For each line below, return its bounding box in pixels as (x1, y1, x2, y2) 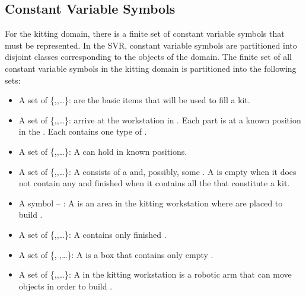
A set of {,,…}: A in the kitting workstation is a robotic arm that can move (18, 268, 292, 281)
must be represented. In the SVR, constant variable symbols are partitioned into (5, 39, 297, 51)
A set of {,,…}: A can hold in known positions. (18, 145, 187, 157)
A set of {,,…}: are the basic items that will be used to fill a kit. (18, 94, 250, 106)
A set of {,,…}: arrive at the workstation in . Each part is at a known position (18, 113, 301, 126)
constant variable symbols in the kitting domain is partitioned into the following (5, 62, 297, 74)
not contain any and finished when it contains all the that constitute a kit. (18, 177, 290, 189)
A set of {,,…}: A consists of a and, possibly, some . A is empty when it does (18, 165, 297, 177)
